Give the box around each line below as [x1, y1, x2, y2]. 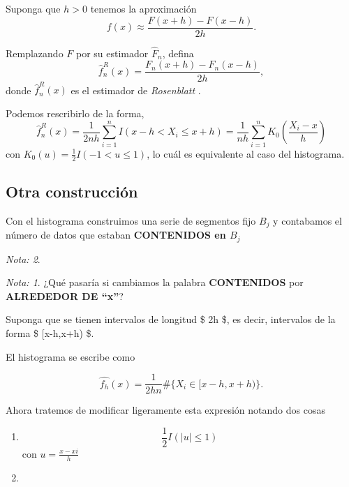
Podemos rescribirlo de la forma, [6, 105, 144, 120]
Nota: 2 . [6, 251, 40, 266]
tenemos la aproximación [90, 1, 197, 15]
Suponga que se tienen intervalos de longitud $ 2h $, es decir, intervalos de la [6, 312, 336, 327]
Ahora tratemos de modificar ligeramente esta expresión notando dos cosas [6, 403, 325, 417]
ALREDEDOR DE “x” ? [6, 288, 124, 303]
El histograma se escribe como [6, 349, 135, 364]
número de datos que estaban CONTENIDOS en [6, 227, 226, 242]
